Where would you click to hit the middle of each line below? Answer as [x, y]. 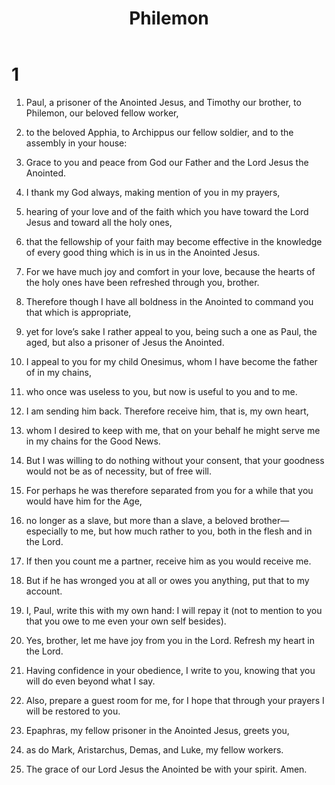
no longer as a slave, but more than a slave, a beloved [136, 520]
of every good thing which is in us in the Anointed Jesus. [143, 252]
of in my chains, [58, 372]
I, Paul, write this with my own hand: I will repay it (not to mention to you [174, 610]
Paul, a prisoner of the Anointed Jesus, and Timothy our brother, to [163, 102]
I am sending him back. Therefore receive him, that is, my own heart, [167, 411]
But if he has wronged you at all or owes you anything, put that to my [167, 580]
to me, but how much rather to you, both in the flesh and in [191, 531]
